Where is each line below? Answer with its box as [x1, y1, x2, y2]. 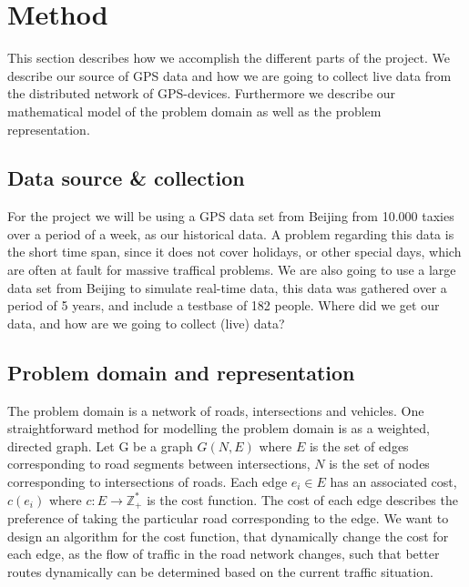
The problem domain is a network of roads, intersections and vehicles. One [7, 400, 424, 420]
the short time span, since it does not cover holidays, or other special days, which [7, 242, 462, 261]
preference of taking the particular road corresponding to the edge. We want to [7, 509, 449, 528]
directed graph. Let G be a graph [7, 436, 193, 455]
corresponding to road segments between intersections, [7, 454, 311, 473]
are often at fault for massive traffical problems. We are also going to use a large [7, 260, 456, 279]
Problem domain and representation [7, 358, 355, 386]
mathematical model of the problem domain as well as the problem [7, 101, 382, 120]
